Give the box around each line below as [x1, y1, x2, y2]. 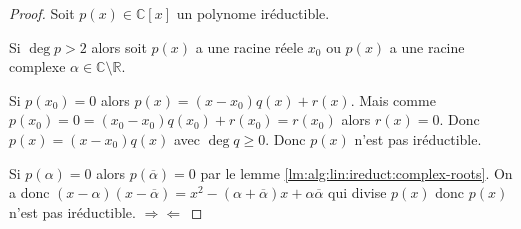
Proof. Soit [9, 3, 75, 23]
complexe [9, 56, 66, 77]
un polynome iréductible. [176, 3, 330, 23]
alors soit [91, 36, 147, 57]
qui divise [328, 182, 387, 203]
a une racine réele [195, 36, 304, 57]
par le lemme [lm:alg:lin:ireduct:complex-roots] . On [200, 162, 513, 183]
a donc [9, 182, 50, 203]
